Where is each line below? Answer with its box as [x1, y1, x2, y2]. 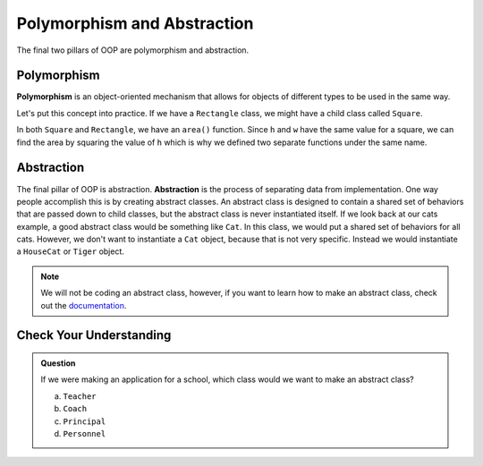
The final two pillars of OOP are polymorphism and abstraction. [16, 45, 250, 55]
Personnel [63, 429, 106, 439]
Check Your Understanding [16, 327, 172, 343]
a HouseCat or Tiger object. [16, 246, 125, 257]
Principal [63, 416, 106, 427]
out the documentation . [40, 300, 127, 310]
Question [40, 358, 76, 369]
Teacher [63, 391, 97, 402]
